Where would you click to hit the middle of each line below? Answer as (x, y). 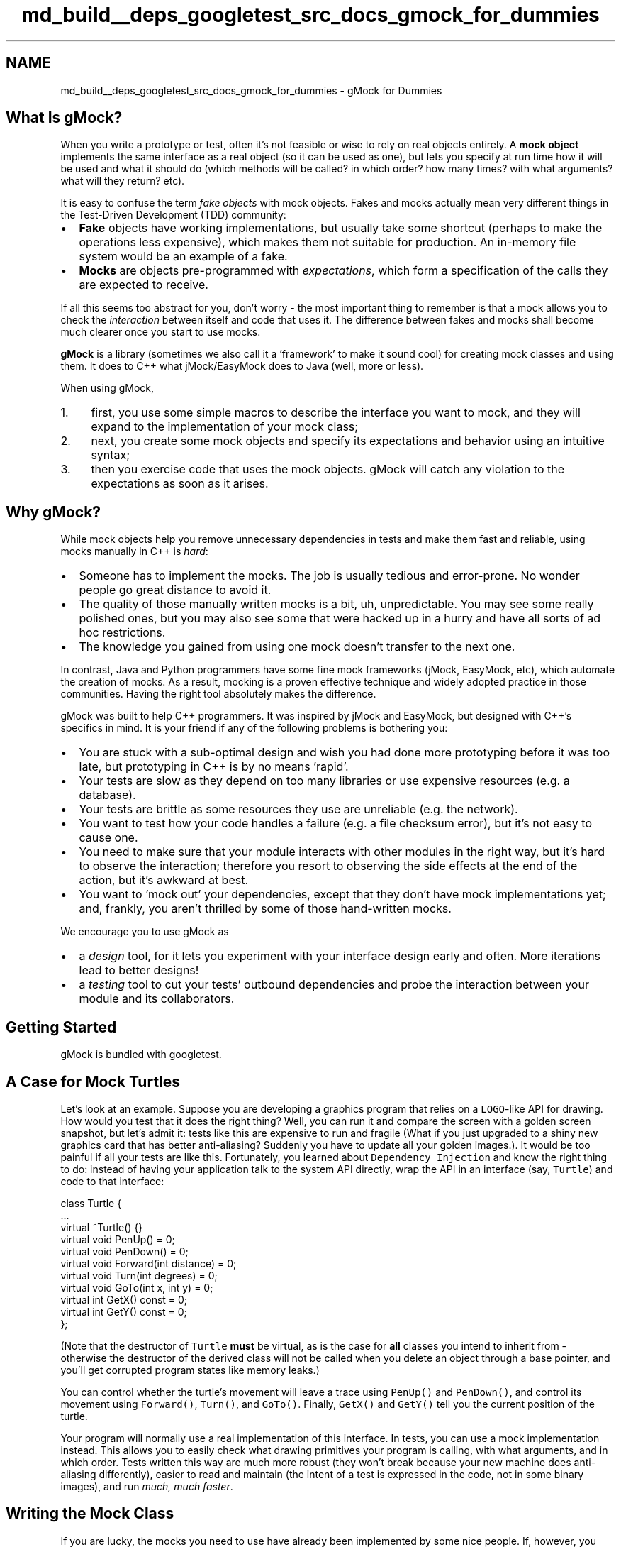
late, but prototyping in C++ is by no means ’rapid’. (214, 767)
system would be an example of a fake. (183, 257)
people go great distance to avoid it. (175, 590)
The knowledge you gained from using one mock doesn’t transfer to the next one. (297, 647)
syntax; (111, 455)
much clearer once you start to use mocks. (161, 332)
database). (107, 795)
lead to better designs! (139, 970)
